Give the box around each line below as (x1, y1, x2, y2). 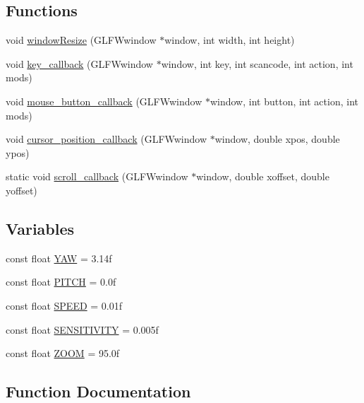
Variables (6, 217, 75, 239)
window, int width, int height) (164, 33, 295, 47)
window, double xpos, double (214, 132, 340, 146)
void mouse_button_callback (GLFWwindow (6, 93, 202, 108)
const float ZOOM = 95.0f (6, 346, 120, 361)
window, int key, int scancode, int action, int (161, 56, 353, 71)
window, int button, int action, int (210, 93, 358, 108)
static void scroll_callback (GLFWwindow (6, 169, 188, 184)
